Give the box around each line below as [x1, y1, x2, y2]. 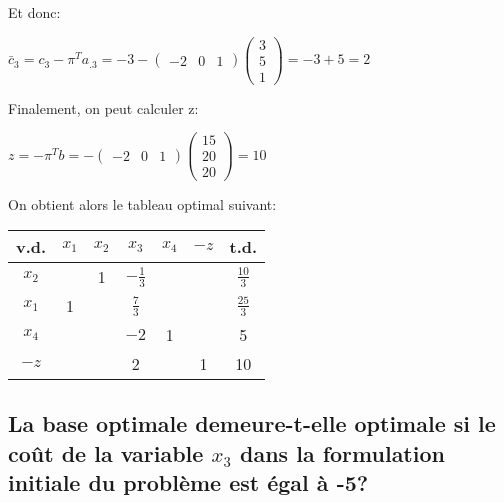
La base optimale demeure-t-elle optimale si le [8, 408, 496, 439]
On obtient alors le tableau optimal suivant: [8, 193, 277, 214]
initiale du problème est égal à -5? [8, 467, 369, 498]
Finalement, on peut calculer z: [8, 97, 199, 118]
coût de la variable [8, 437, 204, 468]
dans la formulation [240, 437, 445, 468]
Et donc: [8, 2, 61, 22]
